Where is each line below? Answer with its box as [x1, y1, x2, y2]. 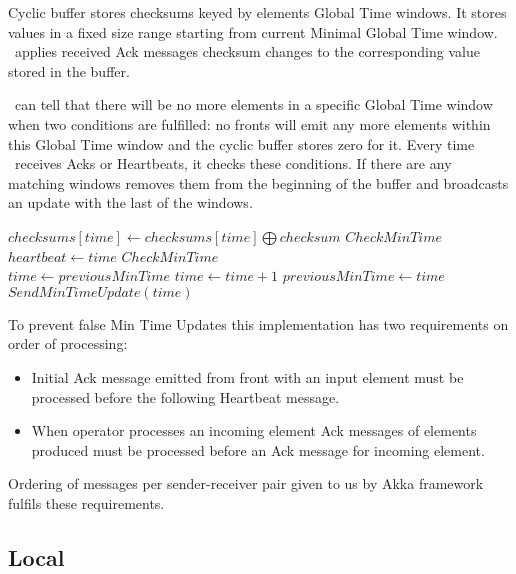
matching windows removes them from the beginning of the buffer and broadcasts [8, 172, 509, 193]
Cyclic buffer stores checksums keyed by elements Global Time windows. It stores [8, 2, 507, 22]
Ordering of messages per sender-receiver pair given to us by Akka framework [8, 473, 484, 494]
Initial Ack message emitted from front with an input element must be [31, 366, 464, 387]
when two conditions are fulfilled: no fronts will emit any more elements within [8, 113, 491, 134]
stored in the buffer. [8, 60, 130, 81]
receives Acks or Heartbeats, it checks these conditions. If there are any [14, 153, 452, 174]
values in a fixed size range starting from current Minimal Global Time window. [8, 21, 498, 42]
